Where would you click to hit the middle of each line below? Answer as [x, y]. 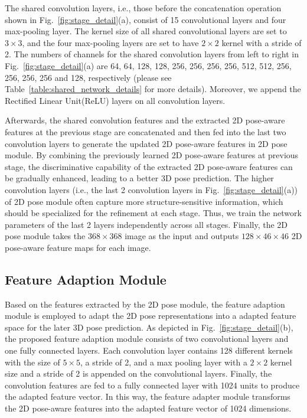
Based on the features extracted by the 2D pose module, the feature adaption [145, 304]
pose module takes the [45, 236]
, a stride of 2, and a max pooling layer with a [164, 362]
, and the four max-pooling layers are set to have [110, 42]
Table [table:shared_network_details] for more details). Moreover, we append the [153, 89]
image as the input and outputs [182, 236]
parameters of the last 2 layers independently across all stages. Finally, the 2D [146, 224]
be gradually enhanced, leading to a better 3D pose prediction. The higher [139, 178]
